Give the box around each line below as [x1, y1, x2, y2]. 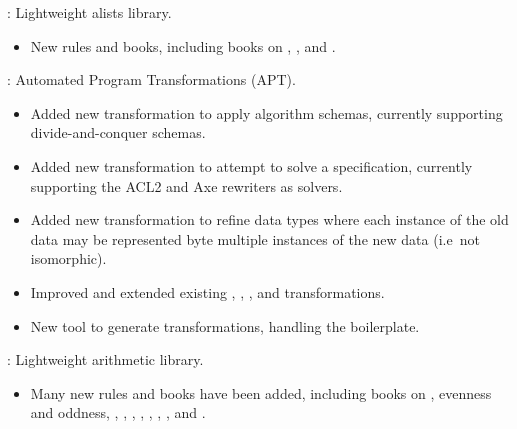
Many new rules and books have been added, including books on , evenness [30, 382, 492, 403]
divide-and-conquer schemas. [30, 122, 206, 143]
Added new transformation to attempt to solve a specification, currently [30, 155, 473, 176]
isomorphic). [30, 248, 107, 269]
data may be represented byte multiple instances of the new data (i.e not [30, 228, 480, 249]
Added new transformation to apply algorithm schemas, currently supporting [30, 102, 503, 123]
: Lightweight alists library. [7, 2, 172, 22]
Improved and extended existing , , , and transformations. [30, 281, 385, 302]
